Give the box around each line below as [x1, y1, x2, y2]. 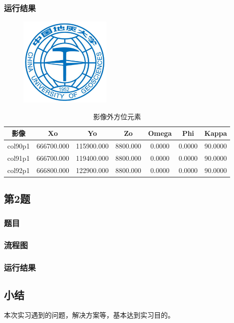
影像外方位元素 [93, 111, 141, 121]
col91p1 [7, 152, 30, 163]
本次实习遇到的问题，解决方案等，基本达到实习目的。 [4, 310, 175, 320]
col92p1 [7, 165, 30, 175]
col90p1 [7, 141, 30, 151]
